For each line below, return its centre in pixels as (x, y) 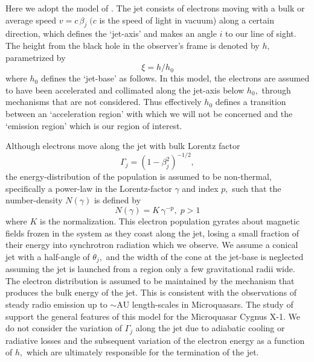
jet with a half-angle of (48, 256)
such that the (257, 188)
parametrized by (36, 57)
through (276, 90)
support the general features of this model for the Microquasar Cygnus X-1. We (153, 316)
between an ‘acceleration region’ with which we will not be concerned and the (149, 113)
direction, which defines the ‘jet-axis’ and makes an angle (111, 33)
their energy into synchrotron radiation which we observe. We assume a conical (152, 245)
